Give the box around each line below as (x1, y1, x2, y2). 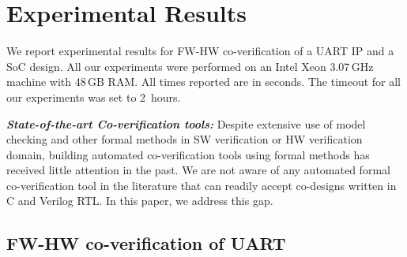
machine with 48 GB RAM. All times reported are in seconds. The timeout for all (6, 73, 401, 90)
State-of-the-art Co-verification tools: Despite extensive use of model (6, 115, 366, 132)
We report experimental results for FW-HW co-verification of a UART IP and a (6, 43, 394, 59)
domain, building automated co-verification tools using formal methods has (6, 146, 370, 162)
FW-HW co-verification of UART (6, 231, 286, 255)
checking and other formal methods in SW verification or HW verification (6, 131, 363, 147)
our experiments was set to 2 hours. (6, 88, 181, 105)
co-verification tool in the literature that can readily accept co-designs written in (6, 177, 397, 193)
